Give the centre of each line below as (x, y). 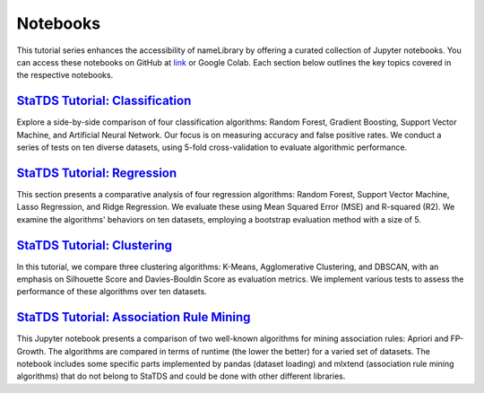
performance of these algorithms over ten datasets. (112, 292)
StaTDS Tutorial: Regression (97, 173)
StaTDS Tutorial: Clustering (94, 245)
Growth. (31, 351)
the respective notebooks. (65, 75)
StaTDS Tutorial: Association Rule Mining (134, 317)
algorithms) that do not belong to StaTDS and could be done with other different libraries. (181, 376)
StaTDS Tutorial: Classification (104, 101)
